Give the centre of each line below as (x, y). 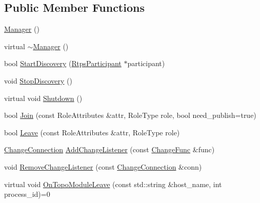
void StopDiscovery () (38, 80)
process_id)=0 (27, 194)
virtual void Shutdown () (43, 98)
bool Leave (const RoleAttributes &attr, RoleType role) (92, 132)
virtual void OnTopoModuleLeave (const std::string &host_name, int (113, 184)
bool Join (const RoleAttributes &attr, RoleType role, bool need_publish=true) (130, 115)
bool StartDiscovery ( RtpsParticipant (63, 63)
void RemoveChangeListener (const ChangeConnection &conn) (103, 166)
